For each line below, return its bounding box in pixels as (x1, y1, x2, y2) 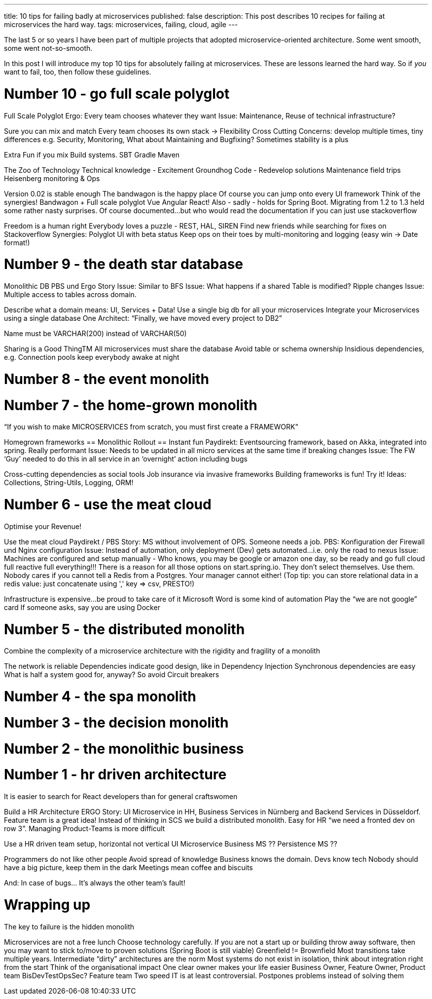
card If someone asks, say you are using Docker (4, 603, 160, 612)
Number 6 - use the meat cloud (4, 496, 212, 513)
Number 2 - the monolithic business (4, 740, 244, 757)
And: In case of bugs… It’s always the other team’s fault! (4, 879, 185, 887)
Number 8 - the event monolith (4, 370, 210, 387)
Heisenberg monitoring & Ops (4, 174, 100, 183)
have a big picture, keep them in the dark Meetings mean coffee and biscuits (4, 863, 253, 872)
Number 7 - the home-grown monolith (4, 396, 257, 414)
